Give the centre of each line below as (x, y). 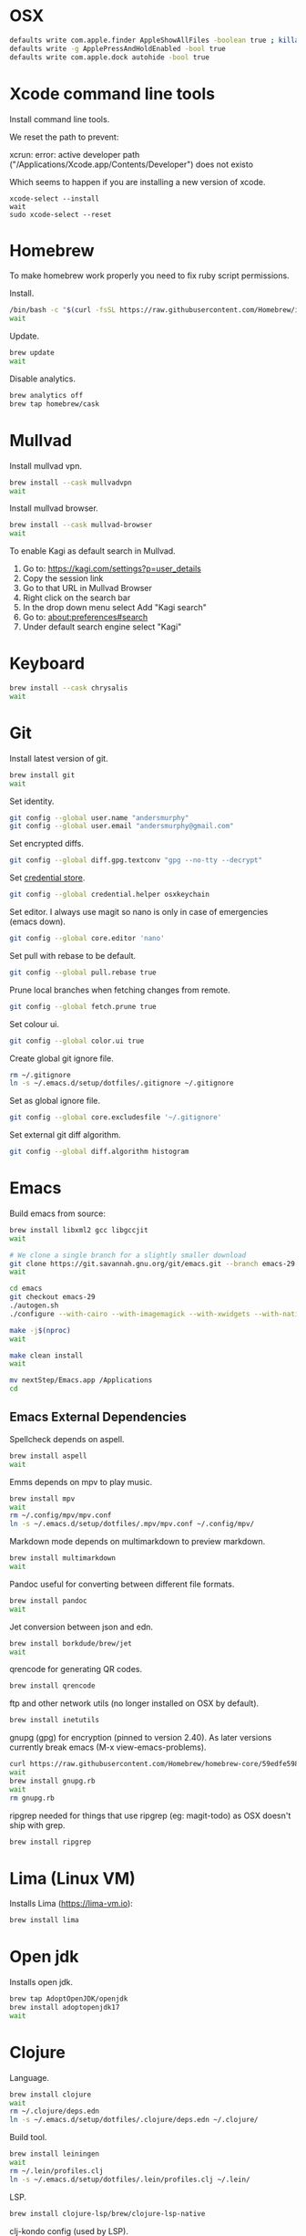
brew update (32, 353)
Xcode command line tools (112, 94)
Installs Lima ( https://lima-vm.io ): (71, 1904)
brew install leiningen (55, 2154)
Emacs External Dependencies (98, 1417)
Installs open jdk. (41, 1982)
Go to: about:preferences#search (85, 618)
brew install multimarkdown (63, 1558)
